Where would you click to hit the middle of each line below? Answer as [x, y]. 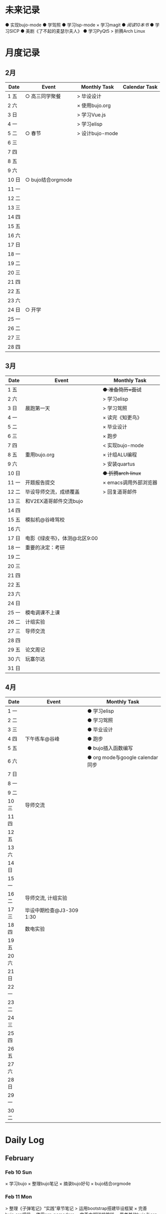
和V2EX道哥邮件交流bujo [54, 501]
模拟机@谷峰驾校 [45, 520]
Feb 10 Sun [19, 1172]
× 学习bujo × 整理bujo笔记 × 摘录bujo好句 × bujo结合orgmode [68, 1184]
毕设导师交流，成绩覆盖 [53, 492]
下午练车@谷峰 [42, 739]
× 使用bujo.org [94, 106]
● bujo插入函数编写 [110, 748]
